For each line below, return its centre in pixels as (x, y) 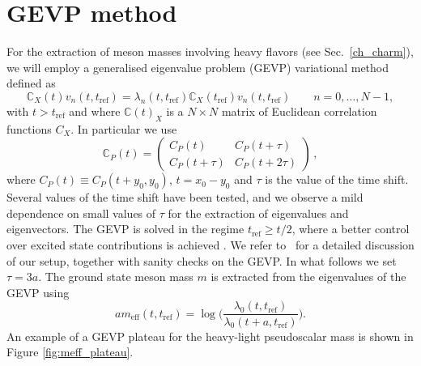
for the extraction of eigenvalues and (258, 213)
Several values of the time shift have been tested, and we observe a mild (185, 197)
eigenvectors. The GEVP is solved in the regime (125, 229)
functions (29, 128)
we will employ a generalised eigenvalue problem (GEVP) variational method (198, 67)
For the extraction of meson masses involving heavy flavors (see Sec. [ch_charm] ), (210, 51)
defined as (31, 83)
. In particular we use (124, 128)
